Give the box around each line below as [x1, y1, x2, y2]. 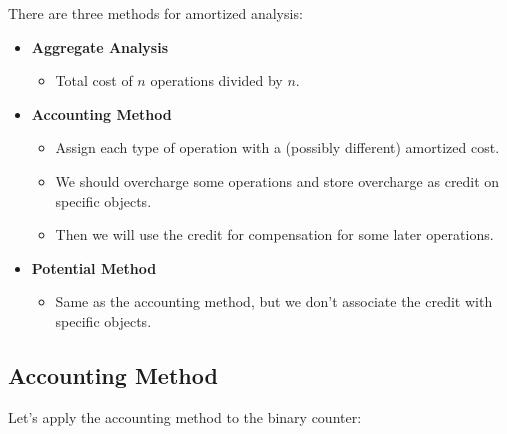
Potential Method [31, 257, 157, 278]
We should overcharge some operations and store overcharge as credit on [55, 170, 500, 191]
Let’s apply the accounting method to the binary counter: [8, 406, 362, 427]
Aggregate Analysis [31, 36, 169, 57]
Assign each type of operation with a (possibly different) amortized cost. [55, 137, 500, 158]
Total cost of [55, 70, 133, 91]
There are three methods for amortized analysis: [8, 3, 303, 23]
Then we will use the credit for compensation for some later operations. [55, 224, 494, 245]
